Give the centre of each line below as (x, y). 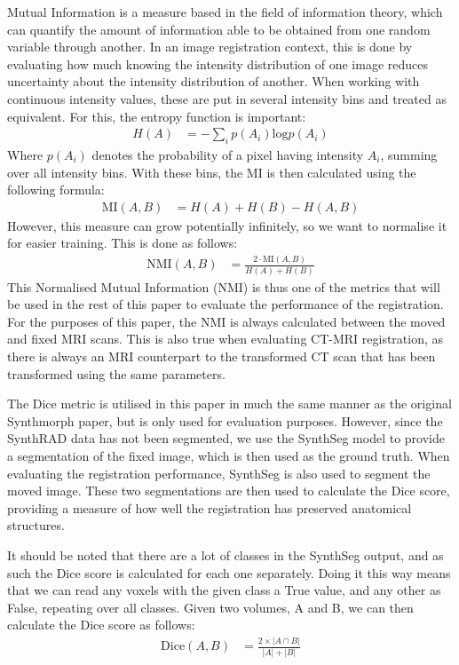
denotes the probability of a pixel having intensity (228, 154)
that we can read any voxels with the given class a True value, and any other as (224, 590)
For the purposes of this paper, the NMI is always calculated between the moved (226, 321)
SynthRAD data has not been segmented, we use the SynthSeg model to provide (226, 438)
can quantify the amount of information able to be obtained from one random (219, 29)
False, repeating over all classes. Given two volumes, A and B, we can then (210, 607)
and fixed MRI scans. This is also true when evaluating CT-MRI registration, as (226, 339)
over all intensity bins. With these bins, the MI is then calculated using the (212, 172)
